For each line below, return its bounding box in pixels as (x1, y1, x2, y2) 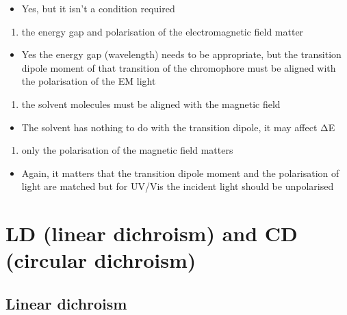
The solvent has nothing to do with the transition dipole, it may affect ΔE (21, 120, 335, 134)
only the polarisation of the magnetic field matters (21, 143, 233, 157)
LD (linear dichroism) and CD (5, 219, 298, 247)
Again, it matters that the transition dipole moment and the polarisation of (21, 165, 339, 180)
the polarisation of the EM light (21, 74, 156, 88)
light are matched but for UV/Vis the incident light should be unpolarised (21, 179, 334, 193)
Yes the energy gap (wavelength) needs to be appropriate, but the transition (21, 47, 342, 61)
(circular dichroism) (5, 246, 196, 274)
